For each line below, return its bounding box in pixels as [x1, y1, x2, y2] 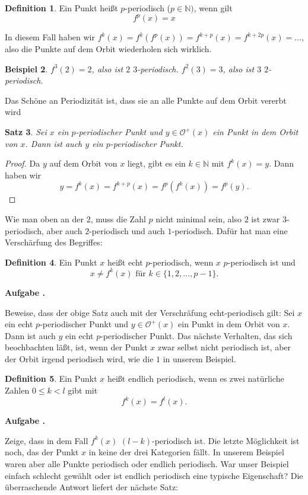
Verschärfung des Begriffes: [5, 236, 103, 248]
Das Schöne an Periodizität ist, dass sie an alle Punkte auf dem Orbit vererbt [5, 94, 287, 106]
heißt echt [107, 256, 143, 268]
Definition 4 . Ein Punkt [5, 256, 97, 268]
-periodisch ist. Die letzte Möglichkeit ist [152, 434, 300, 446]
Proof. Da [5, 157, 40, 170]
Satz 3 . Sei [5, 126, 47, 138]
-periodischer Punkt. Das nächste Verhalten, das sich [100, 329, 293, 341]
